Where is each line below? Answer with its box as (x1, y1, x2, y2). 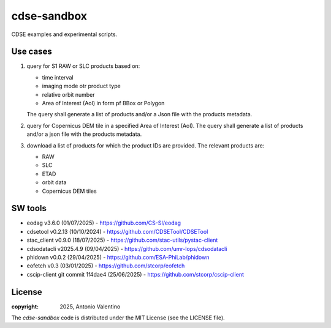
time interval (42, 73, 74, 81)
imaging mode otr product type (42, 83, 121, 90)
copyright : (11, 303, 39, 310)
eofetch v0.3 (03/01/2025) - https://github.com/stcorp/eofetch (26, 262, 185, 269)
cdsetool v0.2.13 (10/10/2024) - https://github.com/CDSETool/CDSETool (26, 228, 208, 235)
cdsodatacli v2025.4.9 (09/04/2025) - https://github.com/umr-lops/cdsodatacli (26, 245, 227, 252)
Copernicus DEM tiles (42, 187, 97, 195)
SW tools (11, 203, 47, 214)
